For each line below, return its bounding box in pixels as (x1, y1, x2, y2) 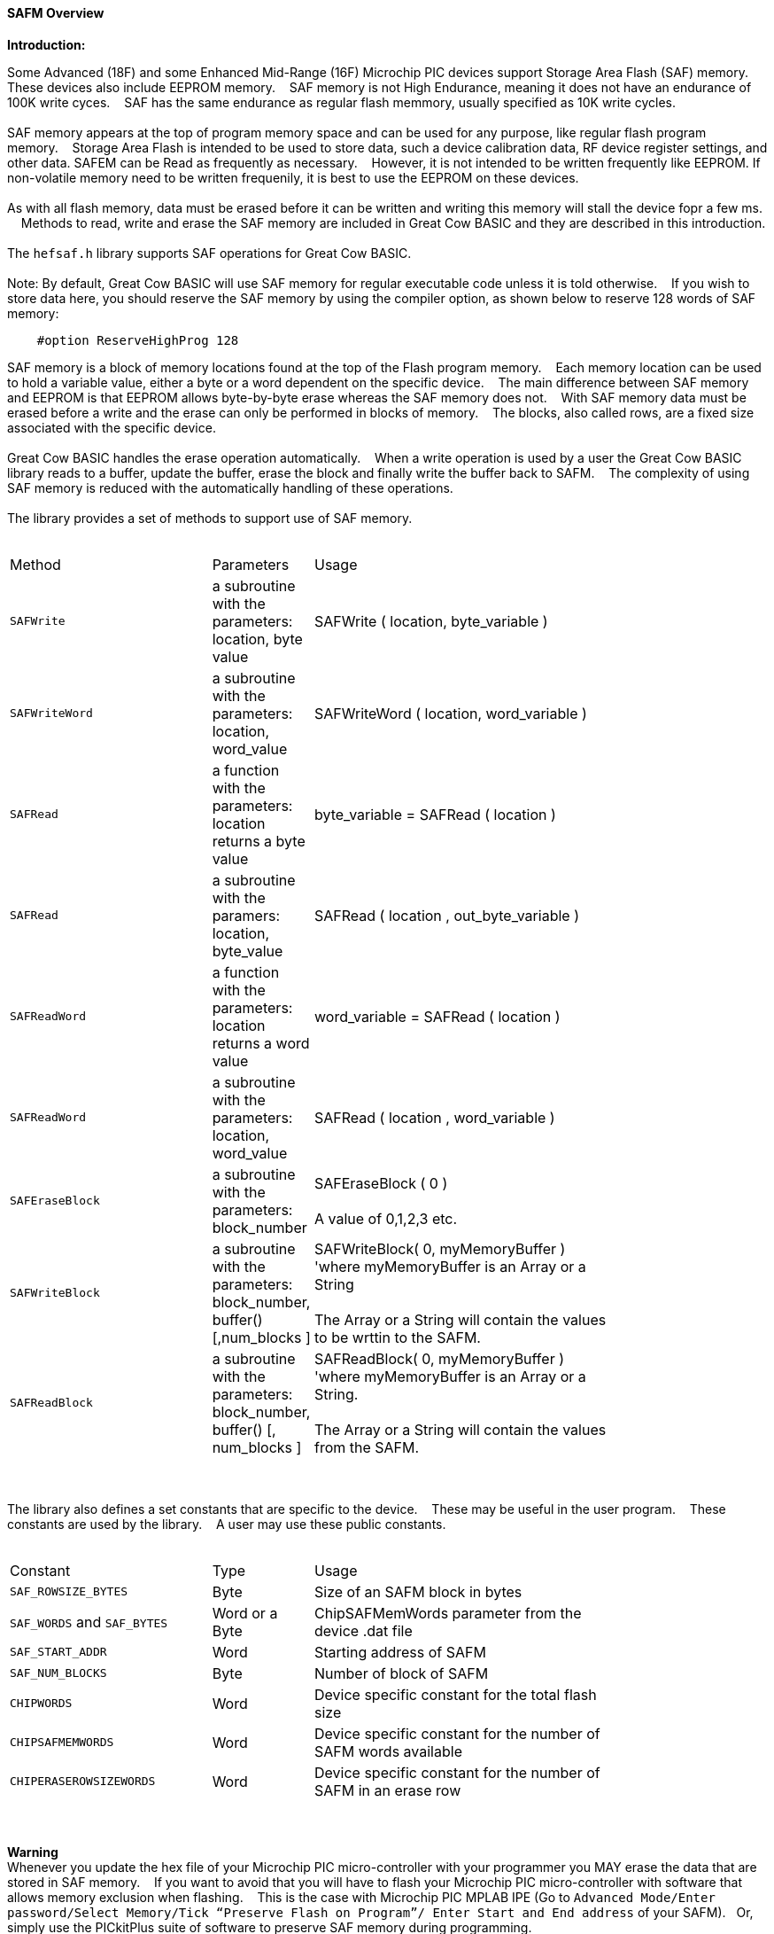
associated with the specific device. (7, 419, 216, 435)
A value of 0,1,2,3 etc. (313, 1209, 458, 1228)
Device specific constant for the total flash (313, 1685, 597, 1704)
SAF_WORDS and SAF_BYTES (10, 1612, 168, 1631)
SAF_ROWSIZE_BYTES (10, 1585, 128, 1599)
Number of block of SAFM (313, 1664, 489, 1682)
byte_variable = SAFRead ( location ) (313, 805, 556, 823)
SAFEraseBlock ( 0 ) (313, 1174, 448, 1192)
